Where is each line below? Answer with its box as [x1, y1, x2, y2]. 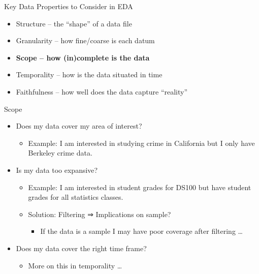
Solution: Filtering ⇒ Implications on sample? [28, 208, 171, 219]
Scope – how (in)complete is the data [16, 52, 150, 63]
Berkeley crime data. [28, 147, 92, 158]
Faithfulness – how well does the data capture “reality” [16, 86, 188, 97]
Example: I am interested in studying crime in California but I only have [28, 137, 255, 148]
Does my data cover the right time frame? [16, 242, 147, 253]
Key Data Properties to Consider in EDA [4, 1, 133, 11]
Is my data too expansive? [16, 164, 98, 175]
